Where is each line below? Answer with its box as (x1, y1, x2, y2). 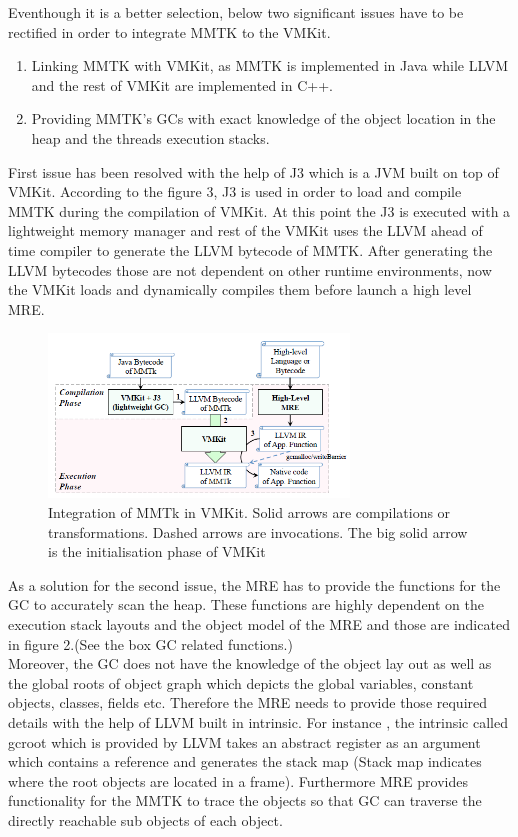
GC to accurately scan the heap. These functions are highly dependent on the (8, 594, 485, 615)
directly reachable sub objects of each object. (8, 809, 283, 830)
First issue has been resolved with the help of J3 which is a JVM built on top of (8, 161, 499, 182)
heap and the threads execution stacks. (31, 127, 270, 148)
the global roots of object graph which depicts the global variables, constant (8, 672, 474, 693)
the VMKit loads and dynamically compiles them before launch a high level (8, 279, 472, 300)
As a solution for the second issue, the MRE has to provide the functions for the (8, 574, 501, 595)
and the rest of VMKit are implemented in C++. (31, 74, 333, 95)
